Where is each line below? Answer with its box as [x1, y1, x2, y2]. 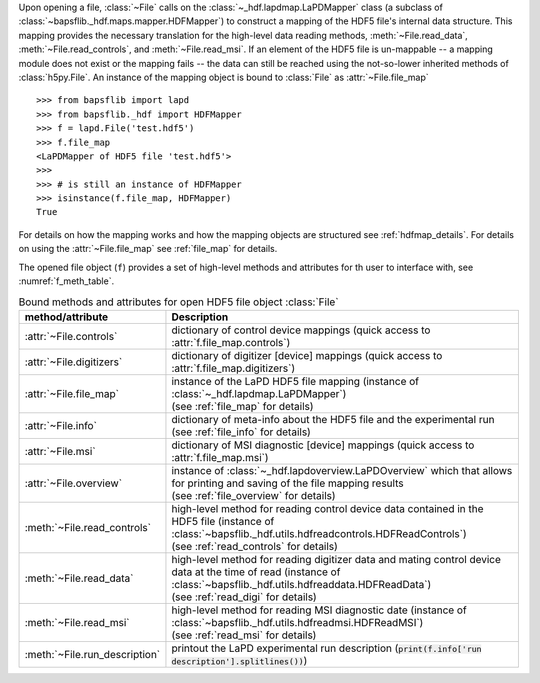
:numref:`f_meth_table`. [18, 275, 115, 287]
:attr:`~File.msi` [24, 444, 96, 458]
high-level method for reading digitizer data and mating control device [171, 552, 502, 566]
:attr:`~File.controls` [24, 329, 118, 343]
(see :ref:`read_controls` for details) [171, 539, 339, 553]
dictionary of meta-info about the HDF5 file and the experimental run [171, 412, 495, 426]
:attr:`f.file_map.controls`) [171, 335, 291, 349]
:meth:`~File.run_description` [24, 647, 160, 661]
